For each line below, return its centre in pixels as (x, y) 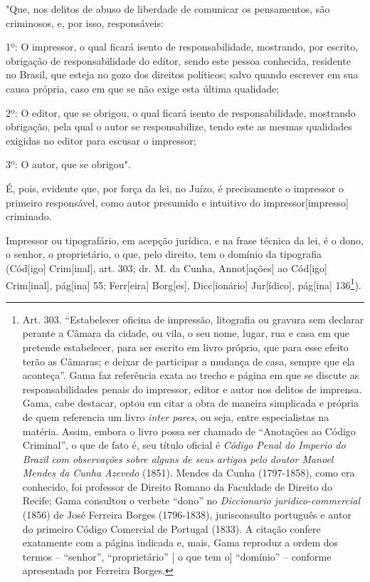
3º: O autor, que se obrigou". (68, 164)
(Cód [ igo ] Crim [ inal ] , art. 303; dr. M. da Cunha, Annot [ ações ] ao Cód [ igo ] (166, 267)
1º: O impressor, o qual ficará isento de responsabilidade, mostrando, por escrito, (182, 47)
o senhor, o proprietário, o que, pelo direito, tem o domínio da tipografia (164, 254)
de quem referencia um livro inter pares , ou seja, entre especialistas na (176, 416)
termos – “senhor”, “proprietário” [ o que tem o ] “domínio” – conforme (177, 556)
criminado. (29, 216)
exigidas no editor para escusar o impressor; (101, 140)
